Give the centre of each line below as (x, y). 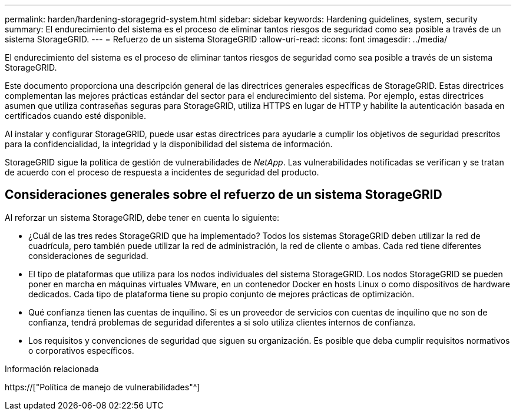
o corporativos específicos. (81, 350)
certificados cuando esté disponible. (76, 116)
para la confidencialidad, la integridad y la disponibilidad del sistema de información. (169, 144)
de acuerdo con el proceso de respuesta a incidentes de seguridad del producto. (162, 172)
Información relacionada (52, 368)
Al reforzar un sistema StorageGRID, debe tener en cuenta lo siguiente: (142, 217)
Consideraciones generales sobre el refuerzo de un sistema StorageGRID (224, 195)
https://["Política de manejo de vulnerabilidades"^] (102, 387)
